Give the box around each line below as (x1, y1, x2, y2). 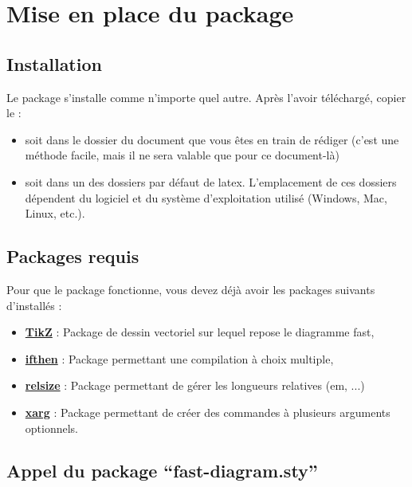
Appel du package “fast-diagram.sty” (6, 458, 318, 483)
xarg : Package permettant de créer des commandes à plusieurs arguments (25, 403, 390, 420)
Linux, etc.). (25, 205, 85, 222)
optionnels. (25, 419, 79, 436)
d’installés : (6, 297, 62, 313)
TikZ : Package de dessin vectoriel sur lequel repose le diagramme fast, (25, 324, 375, 340)
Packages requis (6, 244, 139, 269)
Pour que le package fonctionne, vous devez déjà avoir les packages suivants (6, 281, 375, 297)
